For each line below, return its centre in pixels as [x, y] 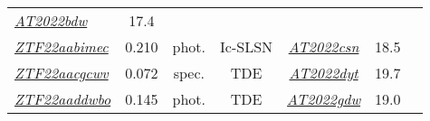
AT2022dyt [324, 73]
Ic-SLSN [247, 47]
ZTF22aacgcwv [62, 73]
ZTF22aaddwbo [63, 99]
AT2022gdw [324, 99]
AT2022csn [324, 47]
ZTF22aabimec [62, 47]
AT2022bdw [51, 20]
